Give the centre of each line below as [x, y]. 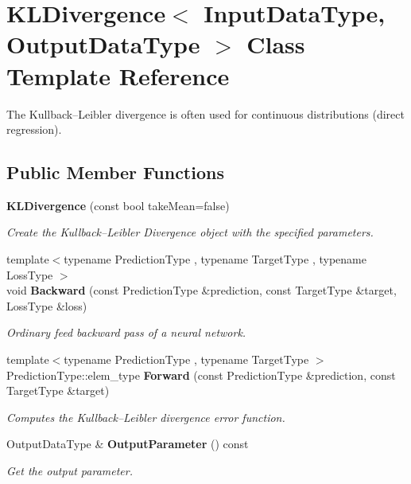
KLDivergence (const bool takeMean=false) [118, 205]
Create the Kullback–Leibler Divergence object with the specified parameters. [190, 232]
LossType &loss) [47, 305]
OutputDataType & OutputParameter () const [128, 444]
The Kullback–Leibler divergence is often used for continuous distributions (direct [205, 113]
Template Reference [118, 75]
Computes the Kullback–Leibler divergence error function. [146, 417]
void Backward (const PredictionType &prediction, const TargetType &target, [202, 290]
